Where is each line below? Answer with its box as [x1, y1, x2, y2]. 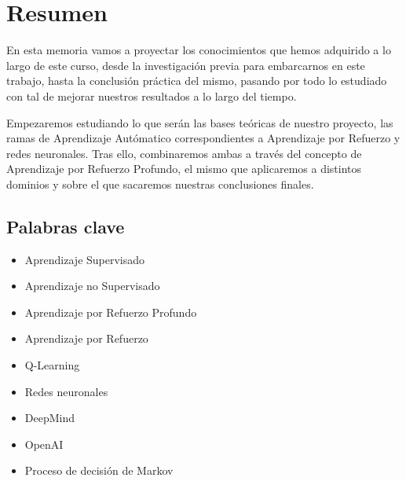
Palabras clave [6, 214, 125, 238]
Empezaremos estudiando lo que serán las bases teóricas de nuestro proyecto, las [6, 114, 393, 130]
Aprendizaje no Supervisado [24, 277, 160, 294]
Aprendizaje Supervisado [24, 251, 145, 267]
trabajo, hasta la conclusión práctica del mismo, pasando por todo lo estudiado [6, 72, 387, 89]
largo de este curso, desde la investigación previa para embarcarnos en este [6, 57, 365, 73]
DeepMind [24, 409, 75, 426]
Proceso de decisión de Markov [24, 462, 174, 479]
